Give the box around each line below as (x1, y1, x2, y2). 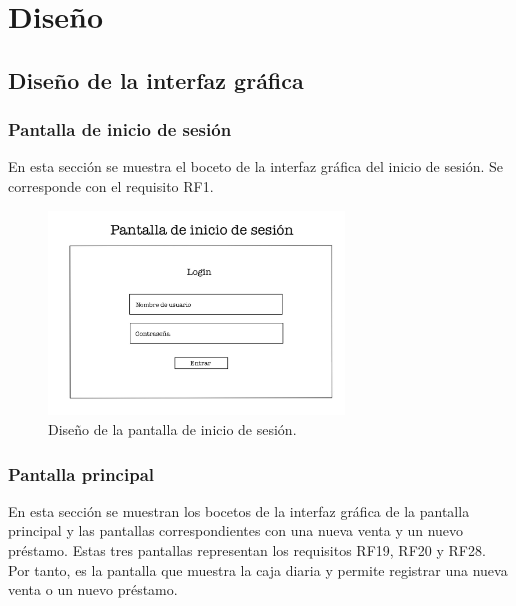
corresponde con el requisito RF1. (8, 175, 214, 196)
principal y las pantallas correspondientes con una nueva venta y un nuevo (8, 520, 464, 541)
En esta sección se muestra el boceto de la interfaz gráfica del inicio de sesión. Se (8, 156, 503, 177)
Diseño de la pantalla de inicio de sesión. (48, 419, 297, 440)
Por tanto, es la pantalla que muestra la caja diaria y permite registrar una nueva (8, 559, 508, 580)
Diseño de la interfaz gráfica (8, 64, 304, 95)
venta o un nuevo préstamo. (8, 579, 178, 600)
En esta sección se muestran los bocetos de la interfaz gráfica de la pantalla (8, 500, 470, 521)
